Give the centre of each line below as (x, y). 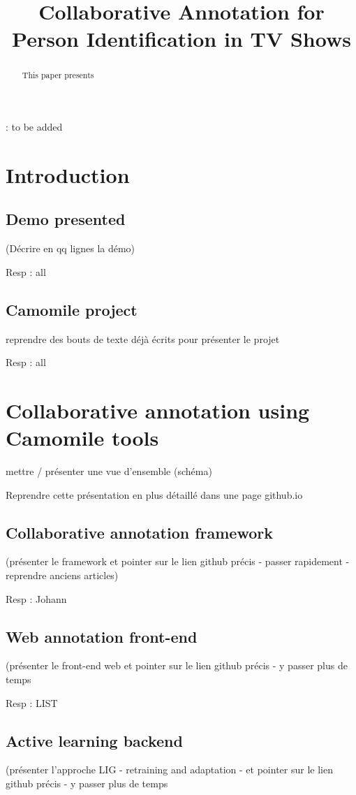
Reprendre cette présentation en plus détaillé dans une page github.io (154, 494)
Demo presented (66, 219)
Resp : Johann (36, 598)
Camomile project (72, 309)
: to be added (34, 127)
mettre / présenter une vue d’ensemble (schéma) (109, 471)
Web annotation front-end (102, 636)
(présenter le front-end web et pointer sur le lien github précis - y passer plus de (177, 665)
